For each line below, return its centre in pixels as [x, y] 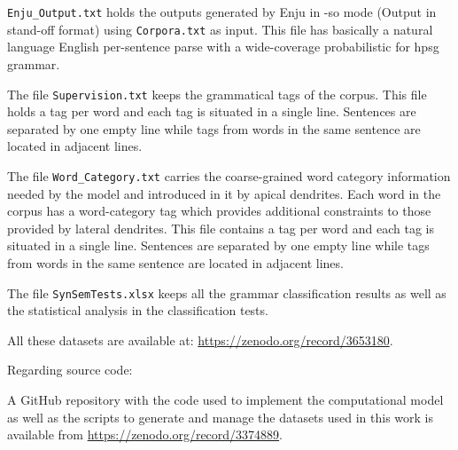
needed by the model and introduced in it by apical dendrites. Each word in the [224, 193]
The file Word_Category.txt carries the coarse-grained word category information [229, 175]
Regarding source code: [70, 370]
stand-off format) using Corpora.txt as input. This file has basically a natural [220, 29]
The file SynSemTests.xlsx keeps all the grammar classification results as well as [227, 292]
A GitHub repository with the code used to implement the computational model [225, 399]
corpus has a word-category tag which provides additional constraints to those [219, 211]
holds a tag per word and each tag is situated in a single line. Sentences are [212, 111]
